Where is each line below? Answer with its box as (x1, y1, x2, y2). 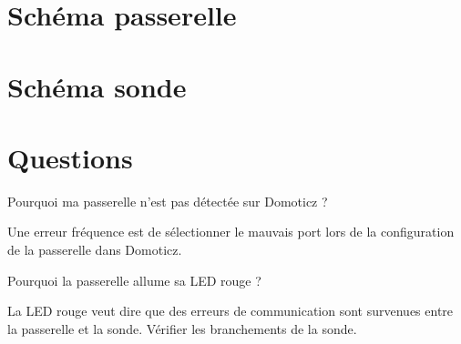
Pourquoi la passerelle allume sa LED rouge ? (7, 270, 261, 289)
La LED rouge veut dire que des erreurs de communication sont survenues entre (7, 301, 454, 320)
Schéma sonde (7, 67, 187, 105)
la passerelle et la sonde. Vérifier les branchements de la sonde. (7, 319, 357, 338)
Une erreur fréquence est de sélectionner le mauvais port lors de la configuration (7, 222, 455, 241)
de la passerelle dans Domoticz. (7, 240, 182, 259)
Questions (7, 138, 133, 176)
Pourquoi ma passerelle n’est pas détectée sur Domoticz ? (7, 191, 328, 210)
